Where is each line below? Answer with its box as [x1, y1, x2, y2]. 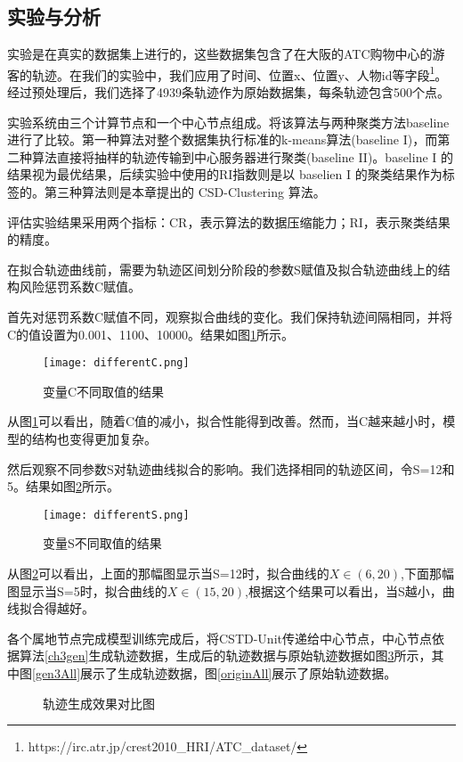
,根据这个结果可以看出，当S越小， [245, 581, 443, 600]
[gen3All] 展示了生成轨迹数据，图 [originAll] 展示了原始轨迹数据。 [32, 664, 397, 683]
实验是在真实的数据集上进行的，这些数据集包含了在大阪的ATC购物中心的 [7, 45, 433, 63]
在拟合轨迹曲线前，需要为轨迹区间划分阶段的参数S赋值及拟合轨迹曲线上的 [7, 259, 438, 278]
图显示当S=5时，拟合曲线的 [7, 581, 167, 600]
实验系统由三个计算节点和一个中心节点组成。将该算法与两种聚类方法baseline [7, 112, 450, 131]
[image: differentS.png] [43, 508, 190, 521]
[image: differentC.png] [43, 356, 190, 370]
